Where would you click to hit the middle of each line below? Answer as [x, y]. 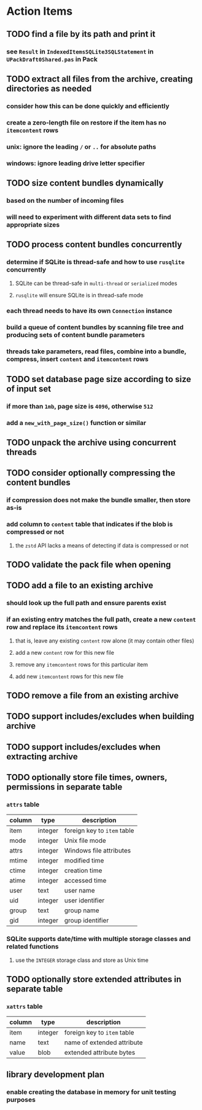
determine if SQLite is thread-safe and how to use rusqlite [96, 262]
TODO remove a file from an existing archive [93, 695]
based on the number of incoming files [65, 200]
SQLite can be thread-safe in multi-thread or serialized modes [96, 283]
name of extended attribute [103, 1042]
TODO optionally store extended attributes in [94, 979]
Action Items [39, 11]
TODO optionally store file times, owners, [87, 777]
